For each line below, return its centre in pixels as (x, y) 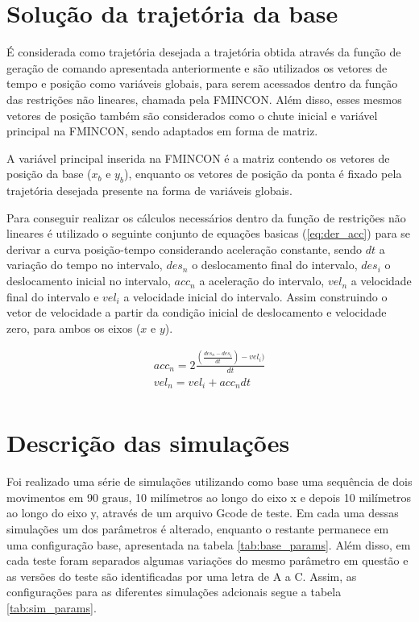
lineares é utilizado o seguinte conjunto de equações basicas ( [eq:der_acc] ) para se (209, 233)
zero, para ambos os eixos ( (74, 328)
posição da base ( (49, 174)
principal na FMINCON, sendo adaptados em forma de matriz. (162, 131)
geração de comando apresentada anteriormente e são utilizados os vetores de (197, 67)
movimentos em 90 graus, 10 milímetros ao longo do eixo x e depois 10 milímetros (209, 497)
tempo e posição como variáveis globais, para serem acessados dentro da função (202, 83)
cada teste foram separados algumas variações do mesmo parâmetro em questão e (207, 560)
